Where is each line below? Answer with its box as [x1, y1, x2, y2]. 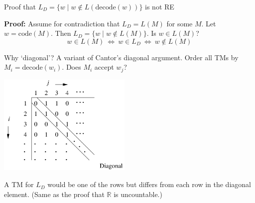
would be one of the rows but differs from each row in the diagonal [47, 179, 251, 190]
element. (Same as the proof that [4, 189, 105, 199]
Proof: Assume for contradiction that [4, 18, 120, 28]
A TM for [4, 179, 34, 190]
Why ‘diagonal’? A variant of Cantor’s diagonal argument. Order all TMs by [4, 52, 239, 62]
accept [94, 62, 114, 72]
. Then [50, 28, 71, 38]
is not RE [145, 1, 174, 11]
